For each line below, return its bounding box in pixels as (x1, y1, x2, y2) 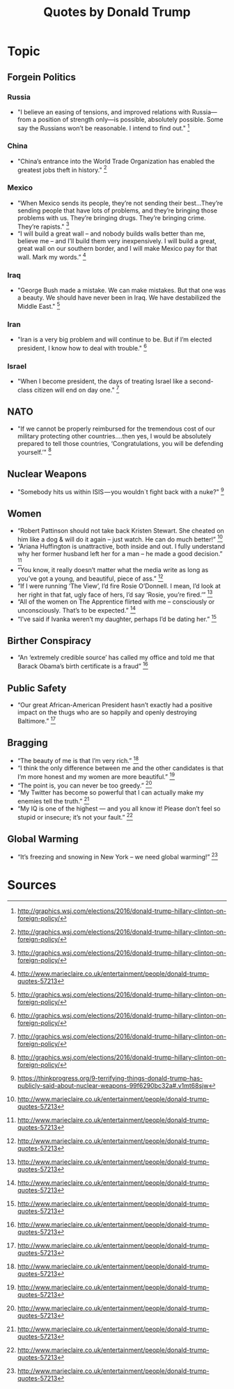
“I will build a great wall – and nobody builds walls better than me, (17, 229, 205, 238)
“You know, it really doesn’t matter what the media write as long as (17, 566, 209, 574)
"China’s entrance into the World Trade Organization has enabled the (17, 157, 215, 165)
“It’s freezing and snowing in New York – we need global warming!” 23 (17, 852, 218, 861)
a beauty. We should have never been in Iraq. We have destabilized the (17, 293, 221, 302)
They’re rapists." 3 (17, 221, 70, 231)
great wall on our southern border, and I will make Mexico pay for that (17, 245, 217, 253)
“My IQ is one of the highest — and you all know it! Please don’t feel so (17, 804, 221, 813)
